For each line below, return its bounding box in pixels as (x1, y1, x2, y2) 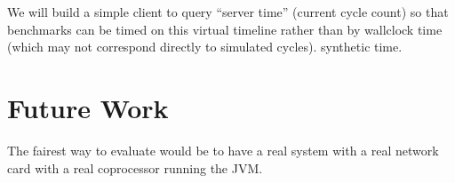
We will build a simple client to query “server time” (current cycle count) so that (7, 3, 449, 20)
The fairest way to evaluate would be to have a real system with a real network (7, 140, 439, 159)
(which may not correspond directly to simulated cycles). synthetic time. (7, 37, 403, 56)
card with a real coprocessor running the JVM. (7, 158, 263, 177)
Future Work (7, 89, 169, 125)
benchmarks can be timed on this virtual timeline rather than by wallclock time (7, 20, 443, 38)
